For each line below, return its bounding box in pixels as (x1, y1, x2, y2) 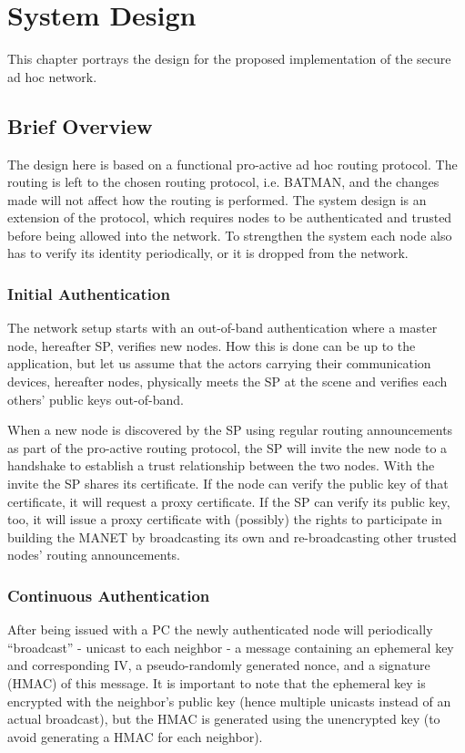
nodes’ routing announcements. (7, 545, 180, 564)
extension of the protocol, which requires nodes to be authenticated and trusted (7, 208, 452, 227)
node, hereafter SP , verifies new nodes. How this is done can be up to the (7, 335, 416, 355)
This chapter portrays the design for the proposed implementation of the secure (7, 49, 451, 68)
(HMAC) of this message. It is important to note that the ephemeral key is (7, 674, 426, 693)
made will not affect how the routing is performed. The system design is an (7, 190, 427, 209)
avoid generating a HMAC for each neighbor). (7, 727, 263, 746)
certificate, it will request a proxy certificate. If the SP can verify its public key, (7, 491, 450, 511)
